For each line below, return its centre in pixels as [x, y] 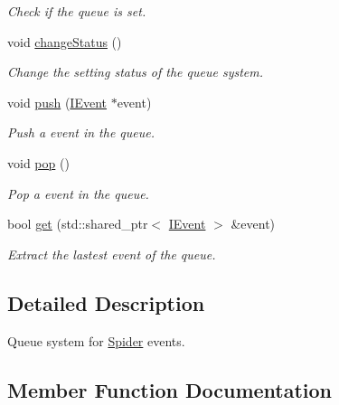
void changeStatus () [65, 41]
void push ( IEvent [57, 102]
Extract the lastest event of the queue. [112, 254]
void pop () [38, 162]
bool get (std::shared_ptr [78, 224]
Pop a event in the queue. [78, 193]
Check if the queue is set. [77, 11]
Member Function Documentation [170, 389]
